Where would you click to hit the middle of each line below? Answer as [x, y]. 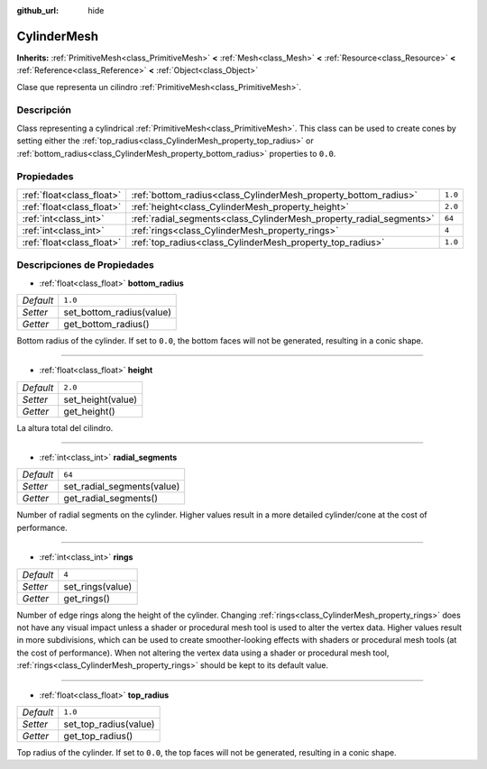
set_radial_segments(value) [122, 487]
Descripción [44, 110]
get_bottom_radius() [106, 324]
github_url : [37, 10]
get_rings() [87, 598]
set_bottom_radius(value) [117, 312]
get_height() [90, 411]
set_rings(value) [98, 586]
